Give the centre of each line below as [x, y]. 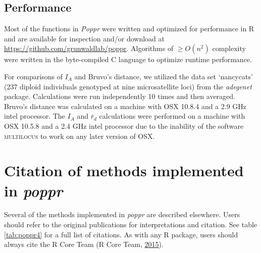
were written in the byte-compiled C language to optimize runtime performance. [128, 59]
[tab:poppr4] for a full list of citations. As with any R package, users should [121, 234]
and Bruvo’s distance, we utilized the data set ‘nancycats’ [164, 76]
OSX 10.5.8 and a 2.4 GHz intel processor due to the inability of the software [124, 125]
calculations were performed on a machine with [172, 116]
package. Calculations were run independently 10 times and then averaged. [120, 96]
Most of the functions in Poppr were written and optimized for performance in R [129, 29]
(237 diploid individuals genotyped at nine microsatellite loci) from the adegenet [128, 86]
